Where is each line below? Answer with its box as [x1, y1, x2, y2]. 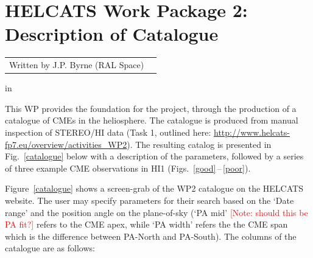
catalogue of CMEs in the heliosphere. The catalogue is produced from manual [5, 114, 298, 127]
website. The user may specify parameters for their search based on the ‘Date [5, 193, 294, 206]
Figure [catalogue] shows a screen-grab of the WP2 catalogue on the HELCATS [5, 182, 303, 195]
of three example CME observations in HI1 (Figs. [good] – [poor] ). [5, 161, 251, 174]
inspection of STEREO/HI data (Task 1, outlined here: [5, 125, 211, 138]
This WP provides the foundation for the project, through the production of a [5, 102, 297, 114]
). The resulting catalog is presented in [127, 138, 272, 150]
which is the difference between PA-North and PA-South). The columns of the [5, 229, 297, 242]
